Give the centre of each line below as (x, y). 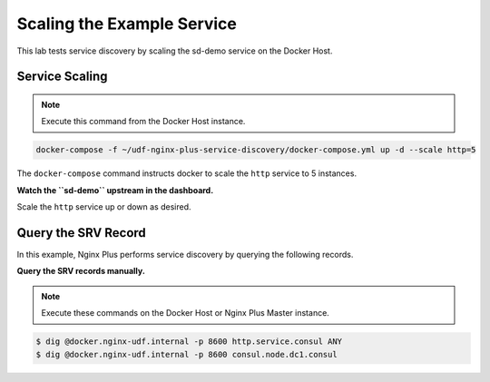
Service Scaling (62, 77)
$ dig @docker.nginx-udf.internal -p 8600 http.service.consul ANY (189, 342)
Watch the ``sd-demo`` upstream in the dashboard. (115, 190)
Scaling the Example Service (127, 24)
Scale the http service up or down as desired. (104, 207)
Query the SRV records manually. (81, 271)
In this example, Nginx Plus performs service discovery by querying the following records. (185, 255)
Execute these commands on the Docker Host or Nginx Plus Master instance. (186, 313)
